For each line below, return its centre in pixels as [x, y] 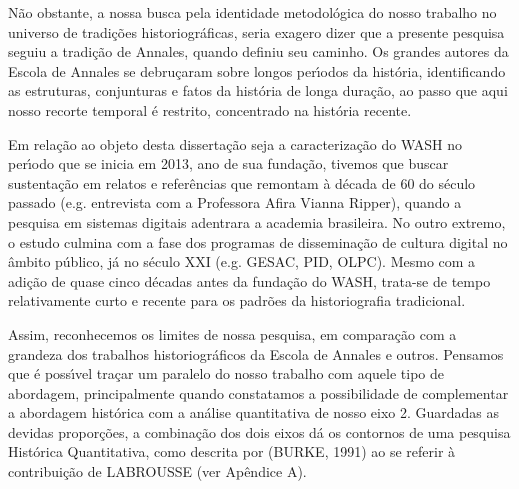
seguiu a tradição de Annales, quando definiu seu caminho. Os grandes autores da [258, 51]
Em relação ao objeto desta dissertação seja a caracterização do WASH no [235, 143]
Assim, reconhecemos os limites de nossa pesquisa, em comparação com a [232, 333]
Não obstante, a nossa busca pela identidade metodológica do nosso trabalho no [252, 12]
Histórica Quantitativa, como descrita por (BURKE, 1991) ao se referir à [232, 451]
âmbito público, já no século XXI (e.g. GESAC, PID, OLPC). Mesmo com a [242, 261]
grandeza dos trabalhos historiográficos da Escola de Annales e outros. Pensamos [256, 353]
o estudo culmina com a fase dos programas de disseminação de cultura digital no [258, 241]
